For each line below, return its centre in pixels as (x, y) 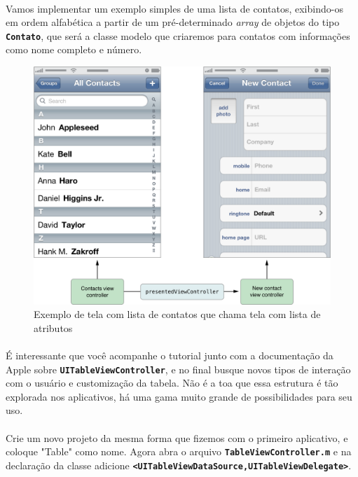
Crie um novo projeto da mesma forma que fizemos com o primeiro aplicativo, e (177, 437)
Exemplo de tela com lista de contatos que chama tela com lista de (177, 314)
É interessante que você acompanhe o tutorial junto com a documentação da (170, 355)
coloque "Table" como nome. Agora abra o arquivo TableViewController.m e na (179, 451)
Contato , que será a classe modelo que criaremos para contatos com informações (178, 35)
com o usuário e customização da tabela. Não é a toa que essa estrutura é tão (172, 383)
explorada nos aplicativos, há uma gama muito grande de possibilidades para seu (179, 396)
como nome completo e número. (74, 49)
